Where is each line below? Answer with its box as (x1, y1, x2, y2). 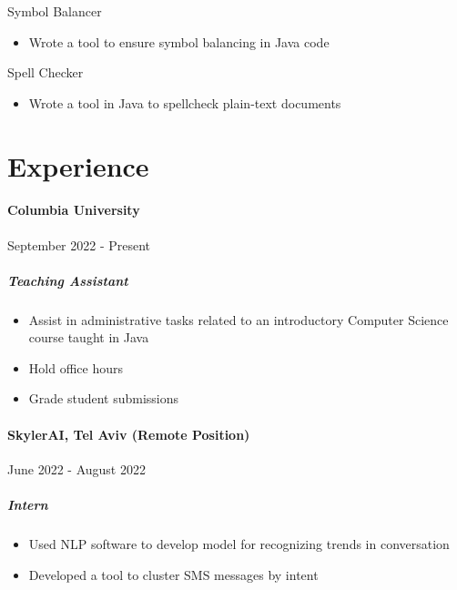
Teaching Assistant (7, 270, 128, 290)
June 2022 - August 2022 (7, 459, 146, 478)
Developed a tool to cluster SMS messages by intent (28, 565, 319, 584)
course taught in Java (28, 328, 149, 347)
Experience (7, 147, 149, 184)
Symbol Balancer (7, 2, 102, 20)
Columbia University (7, 200, 140, 219)
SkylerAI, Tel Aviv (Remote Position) (7, 424, 250, 443)
